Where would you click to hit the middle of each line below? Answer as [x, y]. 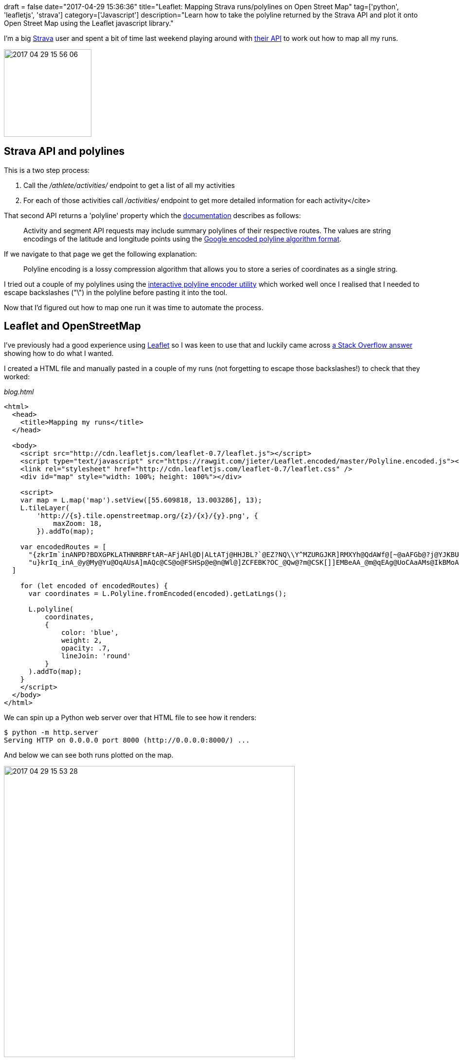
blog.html [19, 391]
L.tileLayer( [45, 508]
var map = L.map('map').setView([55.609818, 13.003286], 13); [141, 500]
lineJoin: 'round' [96, 656]
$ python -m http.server [51, 732]
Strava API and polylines [64, 151]
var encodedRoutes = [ [63, 547]
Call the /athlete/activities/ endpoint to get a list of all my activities [129, 185]
